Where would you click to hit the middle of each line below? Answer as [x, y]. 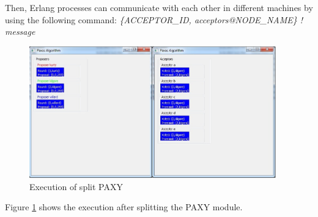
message [20, 31]
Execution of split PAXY [76, 186]
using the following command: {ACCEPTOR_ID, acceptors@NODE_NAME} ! [154, 19]
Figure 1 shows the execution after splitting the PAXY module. [124, 207]
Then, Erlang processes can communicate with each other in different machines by [159, 7]
